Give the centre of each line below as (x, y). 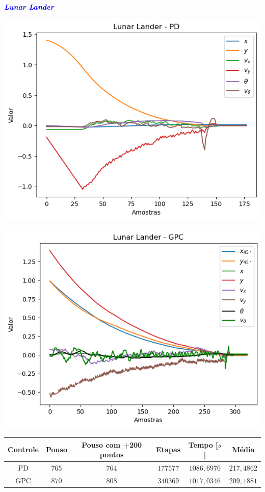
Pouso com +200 (112, 444)
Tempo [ (203, 444)
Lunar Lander (29, 7)
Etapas (168, 449)
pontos (112, 455)
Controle (23, 449)
